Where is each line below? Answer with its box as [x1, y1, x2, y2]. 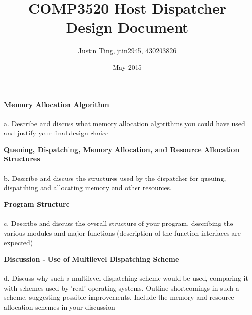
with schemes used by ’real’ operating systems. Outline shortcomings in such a [4, 282, 239, 292]
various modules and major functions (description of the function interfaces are [4, 227, 241, 238]
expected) [4, 237, 33, 247]
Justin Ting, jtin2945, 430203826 [78, 45, 177, 56]
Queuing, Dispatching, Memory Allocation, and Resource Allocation [4, 144, 240, 154]
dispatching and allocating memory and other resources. [4, 182, 172, 193]
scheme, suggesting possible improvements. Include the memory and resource [4, 292, 234, 302]
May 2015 [113, 62, 142, 72]
